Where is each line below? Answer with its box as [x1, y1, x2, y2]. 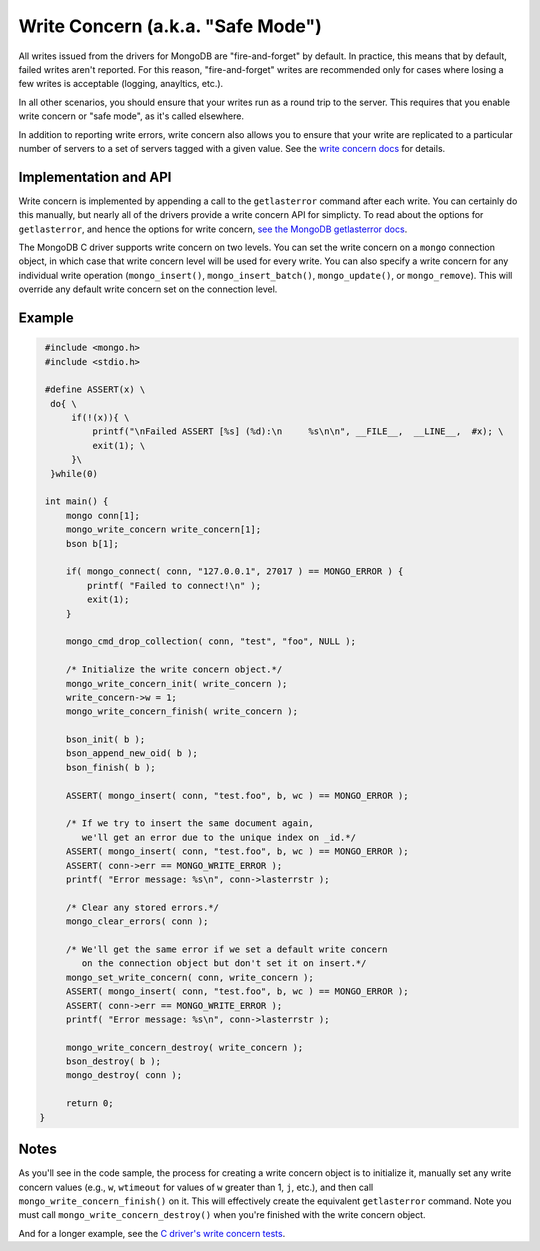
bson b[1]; [65, 538, 120, 549]
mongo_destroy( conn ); [65, 1070, 183, 1081]
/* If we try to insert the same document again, [65, 818, 314, 829]
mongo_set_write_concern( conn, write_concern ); [65, 971, 314, 983]
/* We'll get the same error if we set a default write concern [65, 943, 388, 955]
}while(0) [50, 468, 99, 479]
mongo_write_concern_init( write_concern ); [65, 678, 288, 689]
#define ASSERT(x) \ [45, 384, 146, 395]
